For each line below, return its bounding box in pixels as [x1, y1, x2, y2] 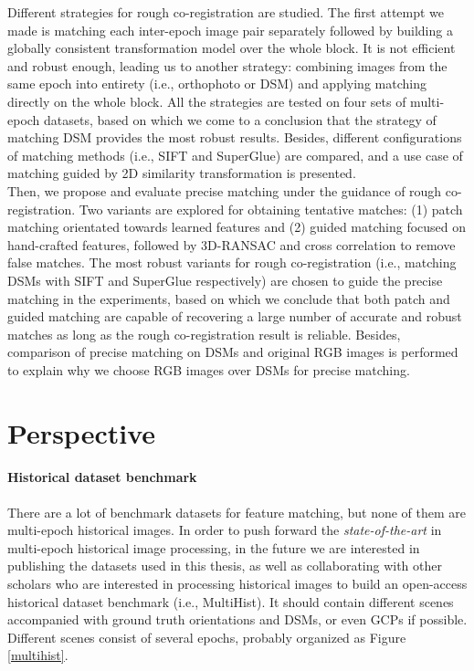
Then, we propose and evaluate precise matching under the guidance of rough [7, 181, 442, 200]
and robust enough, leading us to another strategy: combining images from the [7, 56, 448, 75]
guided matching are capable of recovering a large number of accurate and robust [7, 307, 462, 326]
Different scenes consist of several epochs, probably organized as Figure [7, 627, 406, 646]
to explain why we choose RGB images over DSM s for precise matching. [7, 360, 410, 379]
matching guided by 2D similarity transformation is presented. [7, 163, 356, 183]
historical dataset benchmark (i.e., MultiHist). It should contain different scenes [7, 592, 454, 611]
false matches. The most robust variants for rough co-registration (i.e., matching [7, 253, 457, 272]
